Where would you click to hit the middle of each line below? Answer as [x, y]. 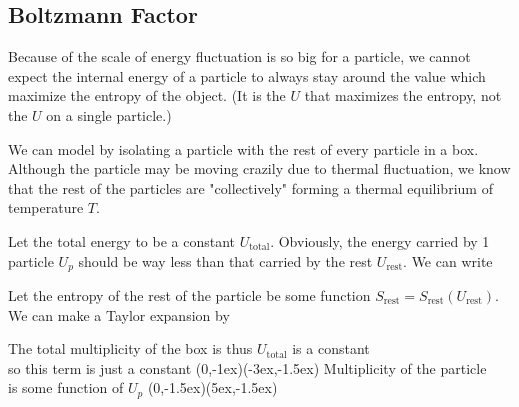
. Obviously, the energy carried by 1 [380, 240]
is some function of [66, 387]
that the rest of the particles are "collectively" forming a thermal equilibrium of [250, 187]
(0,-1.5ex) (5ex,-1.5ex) [212, 387]
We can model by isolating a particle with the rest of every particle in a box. [243, 148]
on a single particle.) [109, 114]
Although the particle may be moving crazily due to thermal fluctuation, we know [259, 168]
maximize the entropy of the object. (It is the [147, 95]
